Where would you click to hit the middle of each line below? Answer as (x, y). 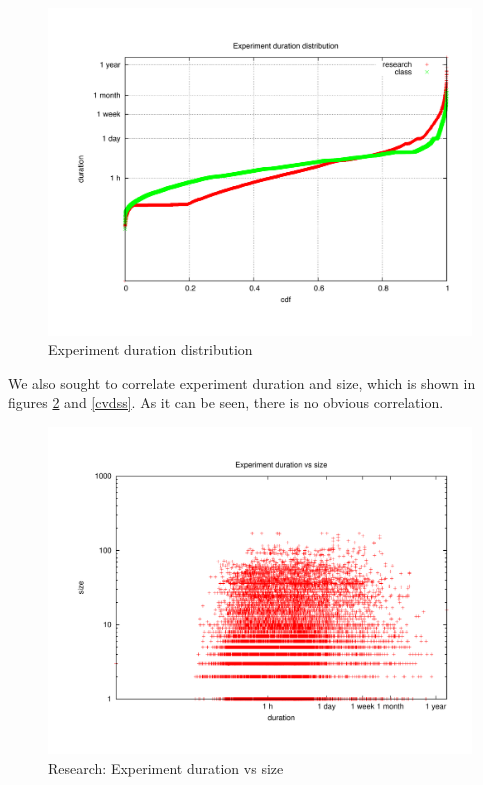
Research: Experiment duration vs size (166, 768)
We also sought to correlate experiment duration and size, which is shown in (242, 382)
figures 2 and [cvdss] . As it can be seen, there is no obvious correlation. (226, 402)
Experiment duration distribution (150, 349)
